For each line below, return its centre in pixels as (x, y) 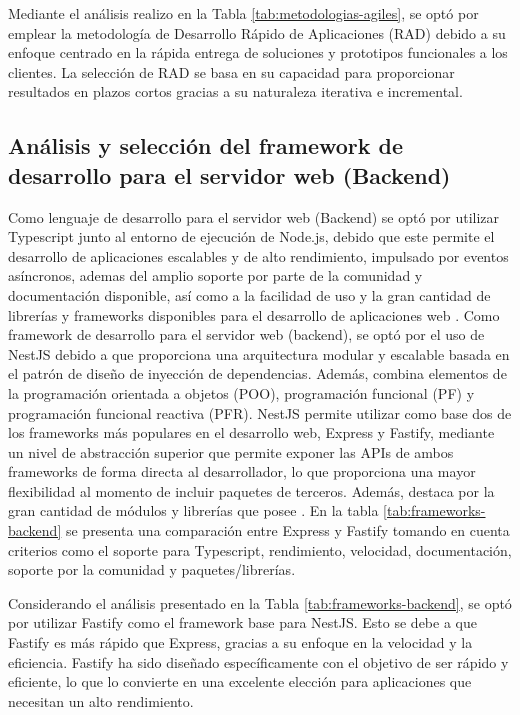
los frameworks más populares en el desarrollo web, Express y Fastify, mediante (251, 432)
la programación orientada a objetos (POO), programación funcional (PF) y (241, 392)
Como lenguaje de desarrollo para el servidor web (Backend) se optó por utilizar (254, 216)
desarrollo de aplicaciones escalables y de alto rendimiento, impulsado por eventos (258, 255)
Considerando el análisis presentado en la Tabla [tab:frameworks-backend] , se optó (260, 602)
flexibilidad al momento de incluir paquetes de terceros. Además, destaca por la (251, 490)
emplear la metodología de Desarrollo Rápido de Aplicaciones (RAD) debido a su (257, 32)
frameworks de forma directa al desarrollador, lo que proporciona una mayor (242, 471)
